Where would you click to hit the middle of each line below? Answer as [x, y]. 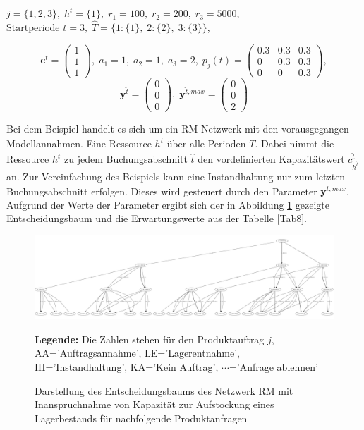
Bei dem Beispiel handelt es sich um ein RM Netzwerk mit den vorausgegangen [178, 128]
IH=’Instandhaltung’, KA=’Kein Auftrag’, [127, 366]
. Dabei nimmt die [295, 143]
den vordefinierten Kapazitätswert [271, 159]
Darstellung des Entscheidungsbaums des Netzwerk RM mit [164, 390]
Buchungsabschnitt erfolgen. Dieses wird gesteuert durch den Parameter [162, 191]
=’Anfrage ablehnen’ [273, 366]
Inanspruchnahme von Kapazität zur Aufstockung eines [154, 404]
